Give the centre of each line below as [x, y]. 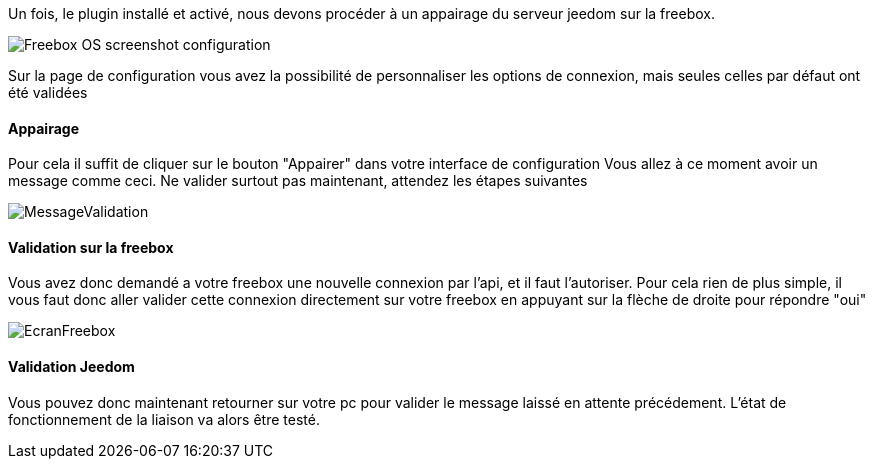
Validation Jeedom [71, 367]
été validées [48, 92]
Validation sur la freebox [91, 247]
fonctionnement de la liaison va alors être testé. [164, 419]
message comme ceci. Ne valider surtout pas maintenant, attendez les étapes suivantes [298, 181]
